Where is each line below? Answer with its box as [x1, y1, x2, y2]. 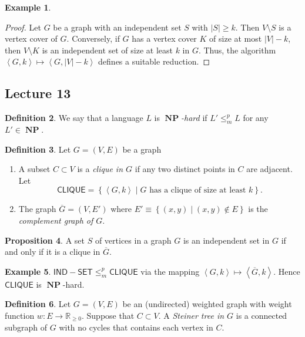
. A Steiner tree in [158, 309, 224, 321]
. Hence [273, 265, 300, 277]
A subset [18, 163, 51, 175]
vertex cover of [5, 32, 58, 45]
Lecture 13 [5, 84, 71, 102]
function [5, 309, 35, 321]
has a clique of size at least [149, 186, 246, 195]
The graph [18, 203, 56, 215]
